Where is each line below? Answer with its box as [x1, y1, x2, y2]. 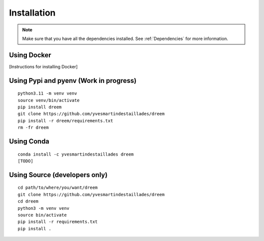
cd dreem [18, 199, 39, 204]
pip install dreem [18, 104, 62, 110]
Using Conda [9, 137, 50, 146]
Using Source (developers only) [9, 171, 108, 179]
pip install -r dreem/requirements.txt [18, 118, 113, 123]
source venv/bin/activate [18, 98, 80, 103]
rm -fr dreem [18, 125, 49, 130]
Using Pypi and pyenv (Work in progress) [9, 76, 137, 85]
